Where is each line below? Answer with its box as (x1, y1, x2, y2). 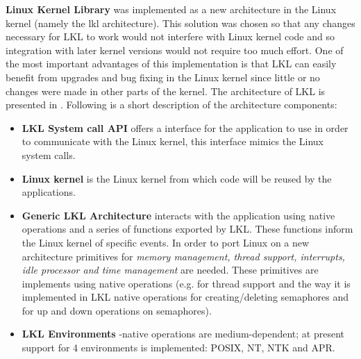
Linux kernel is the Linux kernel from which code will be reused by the (22, 171, 332, 185)
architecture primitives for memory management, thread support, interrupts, (22, 249, 345, 263)
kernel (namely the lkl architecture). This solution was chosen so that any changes (6, 15, 355, 30)
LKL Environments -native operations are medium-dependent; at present (22, 326, 344, 341)
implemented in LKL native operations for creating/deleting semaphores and (22, 290, 349, 304)
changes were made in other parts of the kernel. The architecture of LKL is (6, 83, 326, 98)
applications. (22, 185, 76, 199)
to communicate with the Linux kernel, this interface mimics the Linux (22, 134, 324, 149)
